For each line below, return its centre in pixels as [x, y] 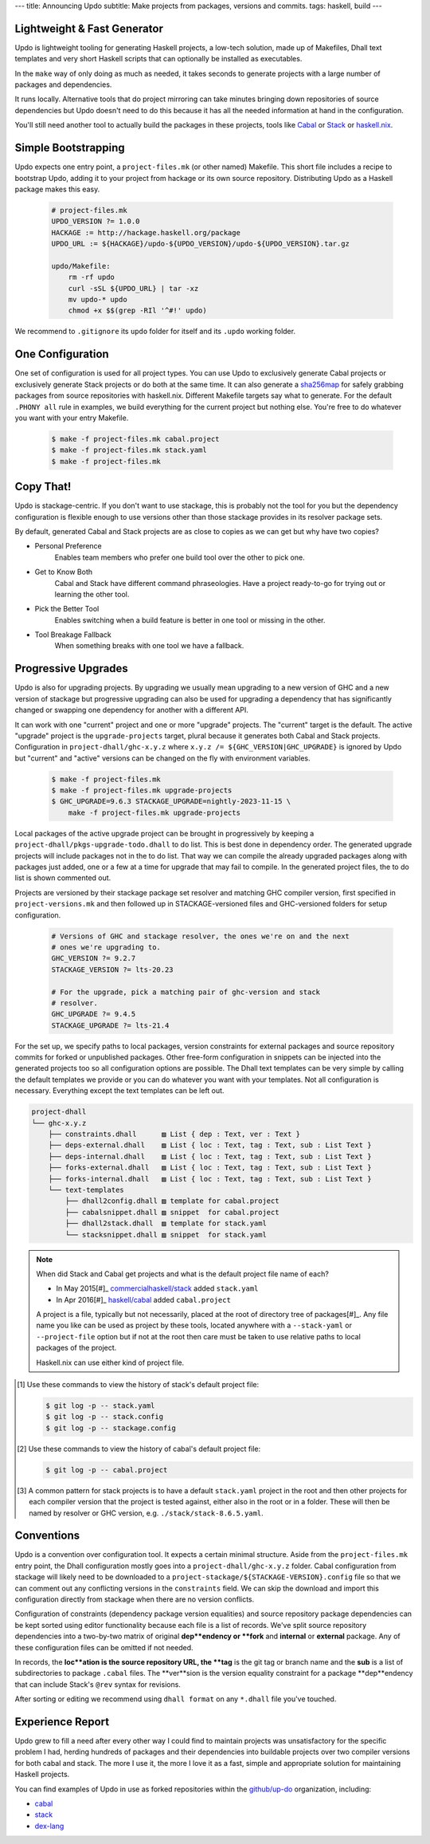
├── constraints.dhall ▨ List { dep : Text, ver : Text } [174, 1134]
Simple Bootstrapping [70, 148]
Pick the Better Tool [67, 609]
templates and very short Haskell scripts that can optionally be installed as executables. [158, 59]
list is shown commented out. [63, 878]
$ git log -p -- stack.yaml [100, 1406]
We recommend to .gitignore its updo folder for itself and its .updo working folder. [155, 332]
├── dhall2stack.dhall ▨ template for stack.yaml [166, 1223]
